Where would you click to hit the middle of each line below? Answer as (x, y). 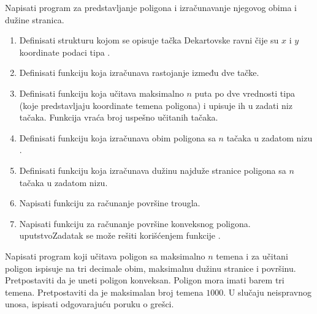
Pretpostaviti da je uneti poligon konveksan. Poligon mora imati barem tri (145, 280)
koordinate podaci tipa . (65, 52)
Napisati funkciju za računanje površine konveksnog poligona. (135, 223)
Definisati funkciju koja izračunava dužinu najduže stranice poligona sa (153, 170)
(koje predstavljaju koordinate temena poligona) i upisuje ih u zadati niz (156, 105)
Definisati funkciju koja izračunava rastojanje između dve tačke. (139, 73)
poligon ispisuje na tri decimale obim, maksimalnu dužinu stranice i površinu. (151, 268)
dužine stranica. (35, 19)
